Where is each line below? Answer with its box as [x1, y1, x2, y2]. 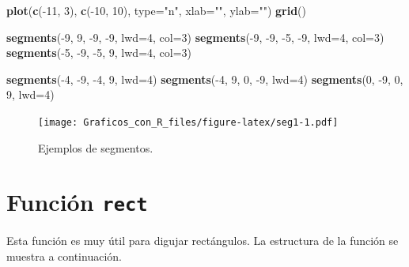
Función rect [6, 186, 148, 218]
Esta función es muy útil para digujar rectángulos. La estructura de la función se [6, 232, 399, 249]
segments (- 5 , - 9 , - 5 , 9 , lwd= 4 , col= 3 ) [6, 44, 192, 61]
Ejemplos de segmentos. [38, 139, 153, 156]
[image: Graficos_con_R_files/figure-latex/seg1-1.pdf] [38, 116, 339, 128]
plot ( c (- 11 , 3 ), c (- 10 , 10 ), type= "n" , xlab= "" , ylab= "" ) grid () [6, 2, 307, 18]
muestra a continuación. [6, 248, 122, 265]
